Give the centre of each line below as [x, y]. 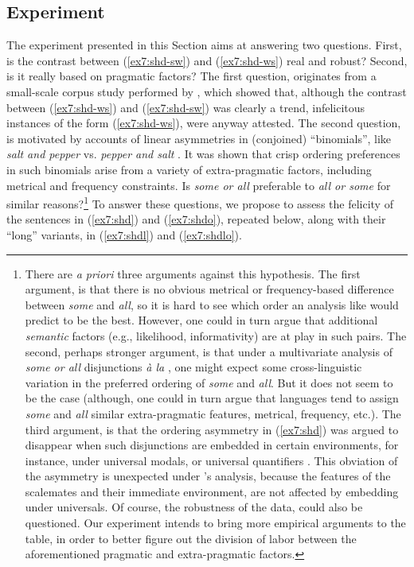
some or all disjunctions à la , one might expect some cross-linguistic [193, 367]
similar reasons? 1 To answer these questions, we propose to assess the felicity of [200, 202]
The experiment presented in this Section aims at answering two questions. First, [204, 45]
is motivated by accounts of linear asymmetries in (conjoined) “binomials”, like [199, 138]
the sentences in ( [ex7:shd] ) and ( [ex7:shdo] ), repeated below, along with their [196, 219]
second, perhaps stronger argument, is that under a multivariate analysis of [209, 351]
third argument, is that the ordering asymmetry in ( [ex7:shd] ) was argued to [212, 429]
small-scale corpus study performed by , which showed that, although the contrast [207, 91]
